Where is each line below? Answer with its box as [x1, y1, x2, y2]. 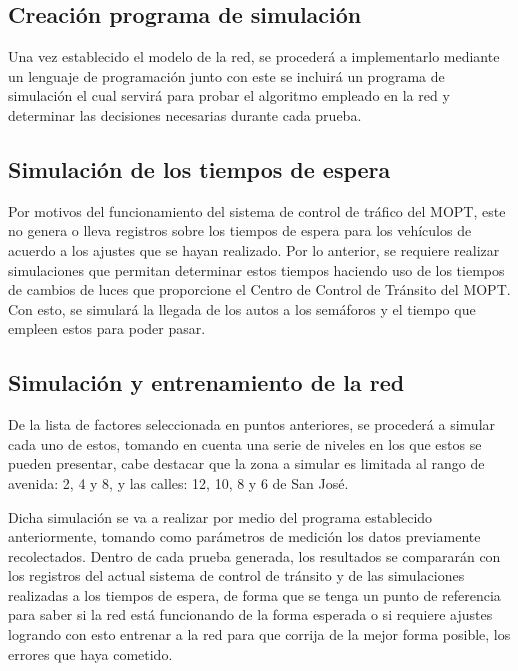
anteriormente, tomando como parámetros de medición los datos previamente [8, 526, 481, 547]
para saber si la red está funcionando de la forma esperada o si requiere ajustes [8, 604, 493, 625]
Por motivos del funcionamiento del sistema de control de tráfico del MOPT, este [8, 200, 506, 221]
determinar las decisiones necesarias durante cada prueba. [8, 104, 362, 125]
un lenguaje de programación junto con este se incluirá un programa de [8, 65, 445, 86]
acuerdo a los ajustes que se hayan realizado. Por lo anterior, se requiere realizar [8, 239, 500, 260]
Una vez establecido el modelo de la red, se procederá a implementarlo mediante [8, 46, 500, 67]
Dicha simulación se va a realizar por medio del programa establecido [8, 506, 433, 527]
